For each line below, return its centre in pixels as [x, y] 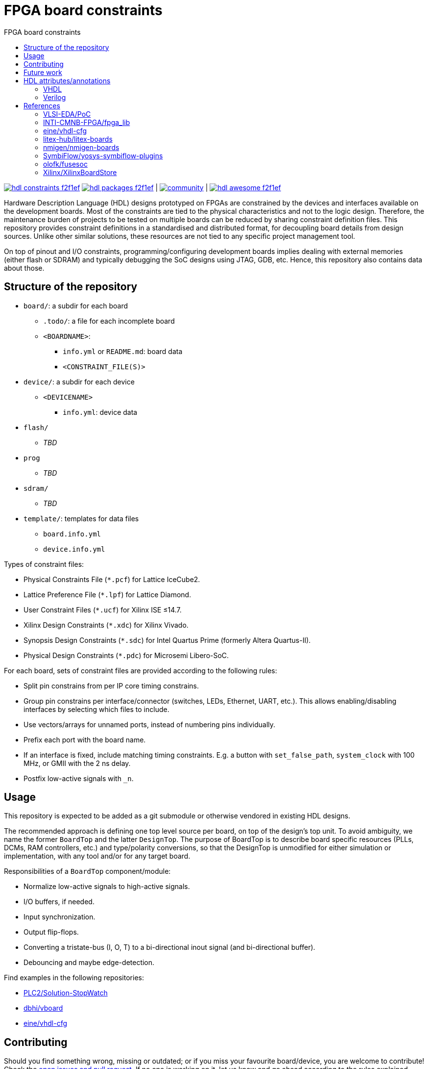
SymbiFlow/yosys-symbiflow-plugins [103, 155]
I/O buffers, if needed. [59, 902]
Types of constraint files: [44, 564]
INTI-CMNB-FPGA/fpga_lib [87, 122]
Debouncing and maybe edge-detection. [89, 963]
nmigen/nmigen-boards [81, 147]
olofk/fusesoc [65, 164]
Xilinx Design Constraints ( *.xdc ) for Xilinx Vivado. [106, 625]
